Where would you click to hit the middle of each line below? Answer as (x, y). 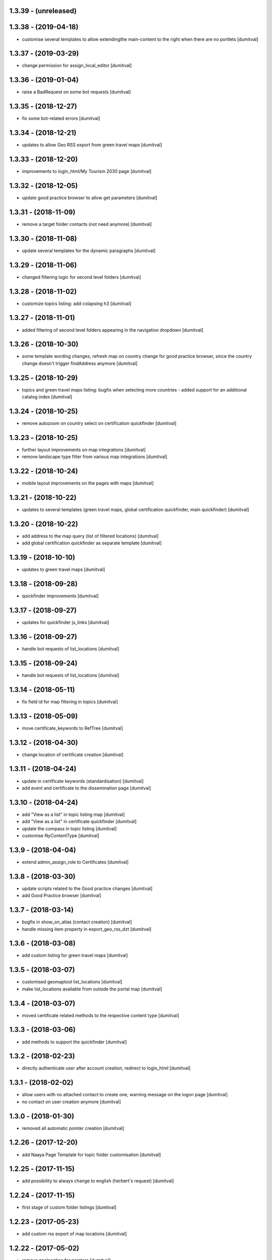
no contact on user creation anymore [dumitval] (71, 1102)
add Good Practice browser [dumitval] (62, 896)
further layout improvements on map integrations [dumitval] (84, 450)
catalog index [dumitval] (47, 397)
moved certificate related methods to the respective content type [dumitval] (101, 1015)
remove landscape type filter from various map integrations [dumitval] (95, 457)
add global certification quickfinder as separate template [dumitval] (92, 543)
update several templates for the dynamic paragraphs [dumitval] (89, 250)
